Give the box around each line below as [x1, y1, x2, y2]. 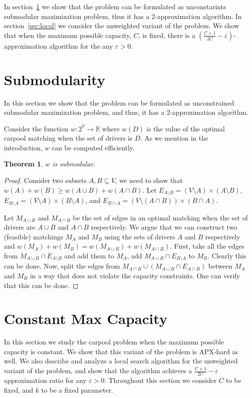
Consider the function [4, 123, 68, 133]
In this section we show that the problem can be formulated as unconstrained [4, 97, 235, 108]
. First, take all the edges [170, 241, 245, 251]
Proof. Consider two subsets [4, 175, 87, 185]
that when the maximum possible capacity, [4, 30, 132, 40]
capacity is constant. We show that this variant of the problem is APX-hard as [4, 346, 238, 356]
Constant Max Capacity [4, 308, 168, 328]
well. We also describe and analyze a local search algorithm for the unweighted [4, 356, 238, 366]
